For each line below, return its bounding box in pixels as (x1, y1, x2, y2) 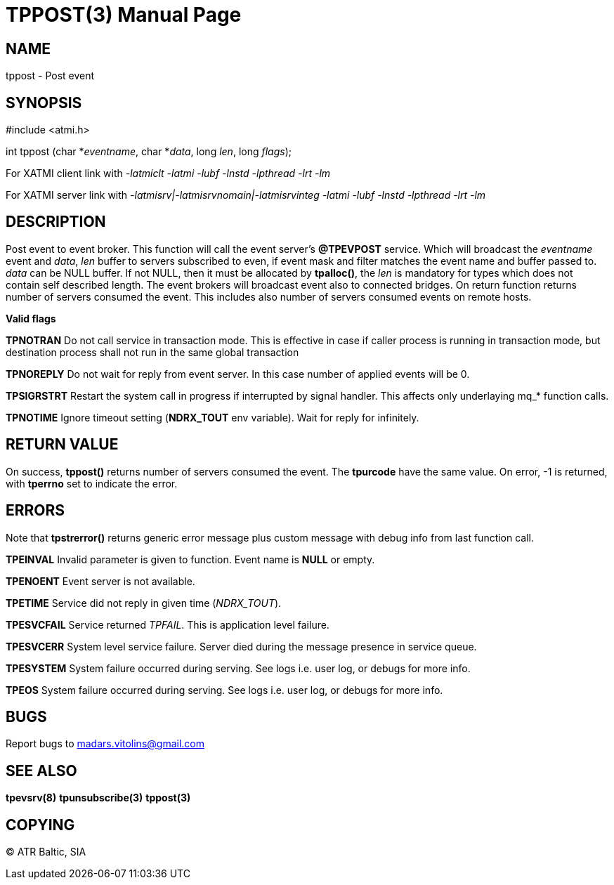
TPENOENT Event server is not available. (6, 575, 195, 587)
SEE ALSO (6, 761, 77, 780)
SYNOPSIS (6, 93, 82, 112)
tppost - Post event (6, 70, 95, 82)
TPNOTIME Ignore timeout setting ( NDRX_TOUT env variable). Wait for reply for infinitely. (6, 411, 419, 424)
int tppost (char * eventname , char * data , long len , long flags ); (6, 145, 292, 158)
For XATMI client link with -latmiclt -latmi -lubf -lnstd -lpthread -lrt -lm (6, 167, 331, 180)
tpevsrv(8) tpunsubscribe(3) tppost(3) (6, 792, 191, 804)
